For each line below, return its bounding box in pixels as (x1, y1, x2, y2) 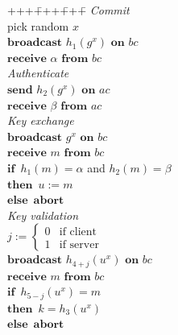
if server (59, 238, 99, 250)
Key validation (7, 206, 79, 223)
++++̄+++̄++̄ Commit (7, 2, 130, 18)
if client (59, 225, 97, 238)
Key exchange (7, 112, 74, 129)
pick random (7, 17, 69, 34)
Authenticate (7, 64, 69, 81)
